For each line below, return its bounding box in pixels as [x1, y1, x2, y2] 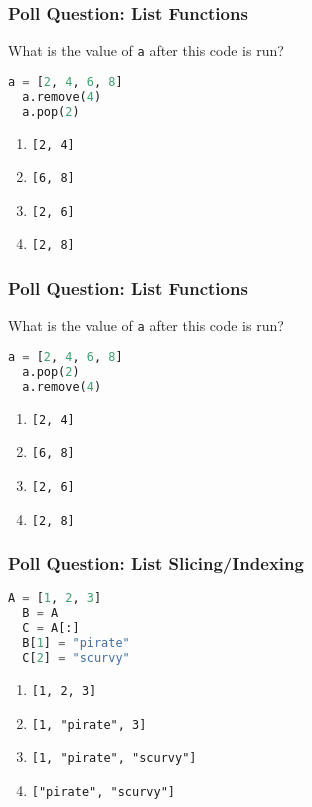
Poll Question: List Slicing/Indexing [8, 551, 304, 576]
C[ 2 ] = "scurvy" [22, 650, 130, 665]
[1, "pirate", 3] [31, 717, 147, 732]
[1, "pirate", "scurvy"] [31, 751, 197, 766]
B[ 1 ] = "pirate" [22, 636, 130, 651]
